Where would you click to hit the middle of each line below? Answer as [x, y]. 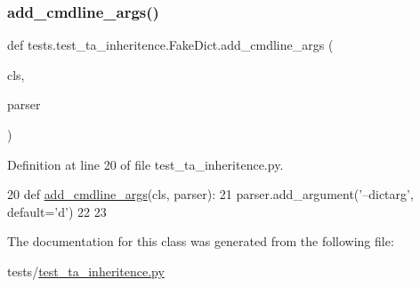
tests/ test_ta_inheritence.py [86, 271]
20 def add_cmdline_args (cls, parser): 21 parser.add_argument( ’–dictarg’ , [210, 194]
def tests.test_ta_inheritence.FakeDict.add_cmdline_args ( [170, 45]
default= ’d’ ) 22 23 [57, 211]
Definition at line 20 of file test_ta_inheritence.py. [145, 164]
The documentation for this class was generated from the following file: [201, 241]
